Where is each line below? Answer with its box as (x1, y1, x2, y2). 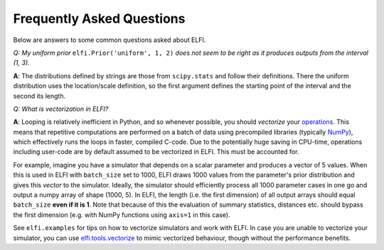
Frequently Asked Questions (13, 11, 186, 26)
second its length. (13, 91, 66, 100)
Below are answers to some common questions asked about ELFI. (13, 36, 206, 44)
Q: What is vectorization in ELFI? (13, 104, 109, 113)
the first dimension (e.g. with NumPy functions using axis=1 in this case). (13, 210, 230, 219)
